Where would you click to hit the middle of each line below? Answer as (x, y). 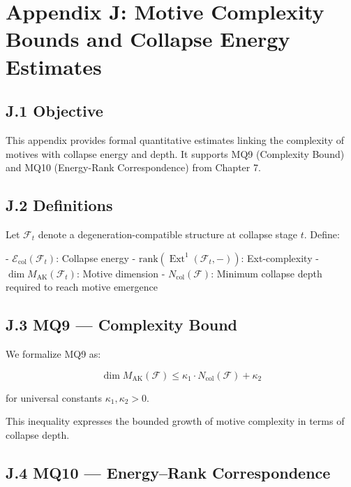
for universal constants (54, 397)
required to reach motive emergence (82, 287)
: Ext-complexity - (280, 257)
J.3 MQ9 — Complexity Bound (121, 325)
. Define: (322, 234)
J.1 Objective (54, 111)
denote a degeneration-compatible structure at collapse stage (168, 234)
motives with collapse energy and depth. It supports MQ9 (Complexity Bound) (175, 153)
